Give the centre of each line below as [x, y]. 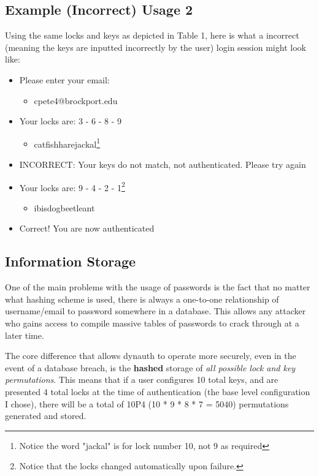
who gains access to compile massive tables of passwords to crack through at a [152, 323]
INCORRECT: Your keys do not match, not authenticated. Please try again [163, 164]
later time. [25, 335]
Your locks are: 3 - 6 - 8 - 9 [70, 121]
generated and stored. [46, 416]
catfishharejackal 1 [67, 143]
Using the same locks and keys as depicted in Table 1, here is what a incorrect [152, 35]
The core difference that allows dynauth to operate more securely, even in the [151, 356]
